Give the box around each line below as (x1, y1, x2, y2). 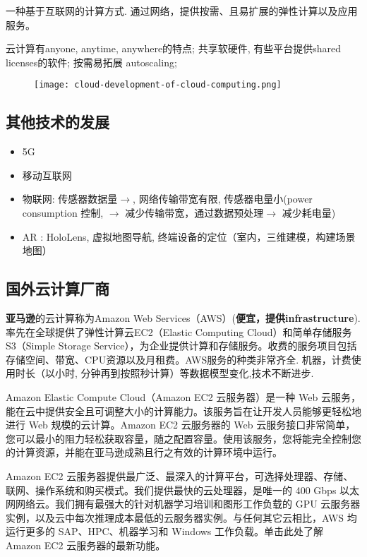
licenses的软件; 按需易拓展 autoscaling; (6, 54, 177, 69)
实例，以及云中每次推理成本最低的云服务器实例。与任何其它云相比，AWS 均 (6, 510, 357, 525)
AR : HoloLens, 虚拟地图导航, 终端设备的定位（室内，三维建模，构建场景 (22, 229, 356, 244)
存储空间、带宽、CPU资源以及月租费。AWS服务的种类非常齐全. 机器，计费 (6, 352, 351, 366)
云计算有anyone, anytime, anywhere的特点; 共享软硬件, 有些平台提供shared (6, 41, 341, 56)
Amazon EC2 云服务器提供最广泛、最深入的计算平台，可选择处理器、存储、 (6, 468, 354, 483)
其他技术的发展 (6, 111, 109, 133)
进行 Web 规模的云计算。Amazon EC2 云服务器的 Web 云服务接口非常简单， (6, 417, 356, 432)
